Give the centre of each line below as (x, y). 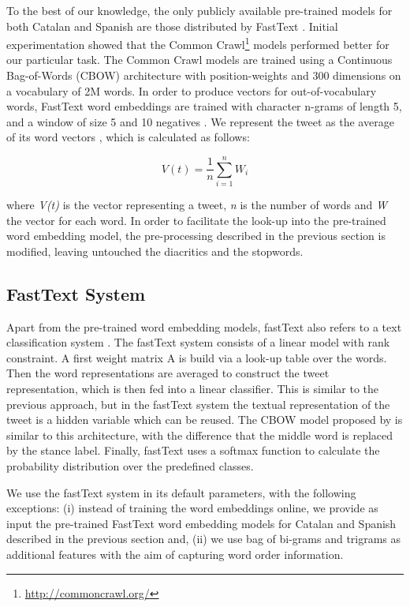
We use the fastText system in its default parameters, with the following (181, 492)
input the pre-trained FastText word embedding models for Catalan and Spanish (201, 523)
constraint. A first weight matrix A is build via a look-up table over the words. (197, 357)
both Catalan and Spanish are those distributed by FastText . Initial (172, 26)
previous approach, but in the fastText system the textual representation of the (198, 404)
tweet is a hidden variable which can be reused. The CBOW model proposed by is (205, 420)
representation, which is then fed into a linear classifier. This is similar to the (193, 389)
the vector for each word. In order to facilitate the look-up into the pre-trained (196, 220)
